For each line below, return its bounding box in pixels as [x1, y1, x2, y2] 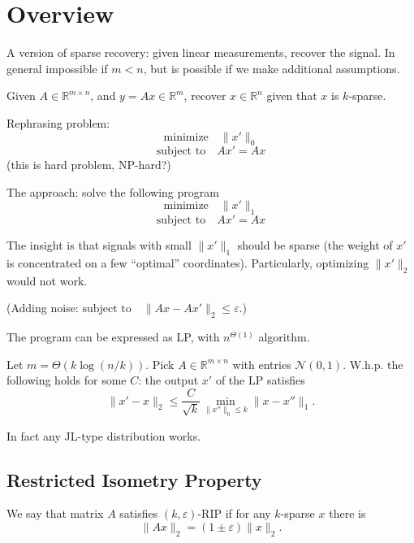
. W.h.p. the [343, 355, 403, 372]
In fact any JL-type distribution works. [6, 427, 201, 444]
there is [329, 505, 366, 522]
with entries [232, 355, 291, 372]
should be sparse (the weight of [237, 237, 393, 254]
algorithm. [258, 328, 310, 345]
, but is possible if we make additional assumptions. [143, 59, 400, 76]
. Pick [145, 355, 175, 372]
